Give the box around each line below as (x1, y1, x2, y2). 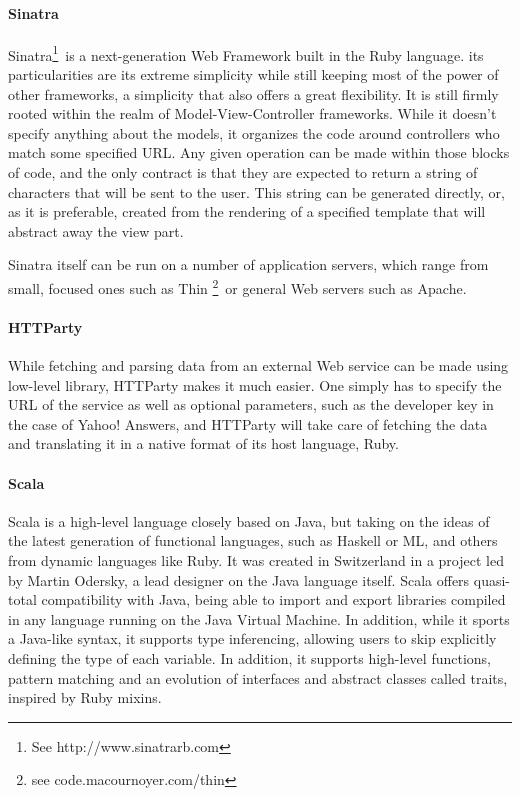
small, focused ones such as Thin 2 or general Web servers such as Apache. (8, 274, 467, 298)
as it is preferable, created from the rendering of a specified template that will (8, 201, 486, 222)
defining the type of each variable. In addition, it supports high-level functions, (8, 647, 491, 668)
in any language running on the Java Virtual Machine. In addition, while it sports (8, 608, 510, 629)
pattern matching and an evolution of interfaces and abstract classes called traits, (8, 667, 508, 688)
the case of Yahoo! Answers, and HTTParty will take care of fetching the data (8, 413, 488, 434)
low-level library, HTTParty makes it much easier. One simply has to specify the (8, 374, 502, 395)
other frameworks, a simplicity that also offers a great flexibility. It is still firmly (8, 83, 499, 104)
